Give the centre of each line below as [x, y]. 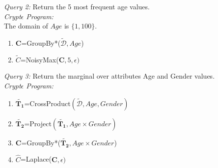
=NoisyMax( [40, 59]
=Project [38, 123]
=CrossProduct [47, 103]
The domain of [26, 26]
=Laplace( [36, 159]
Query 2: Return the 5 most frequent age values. [77, 6]
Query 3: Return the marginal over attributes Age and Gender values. [109, 76]
